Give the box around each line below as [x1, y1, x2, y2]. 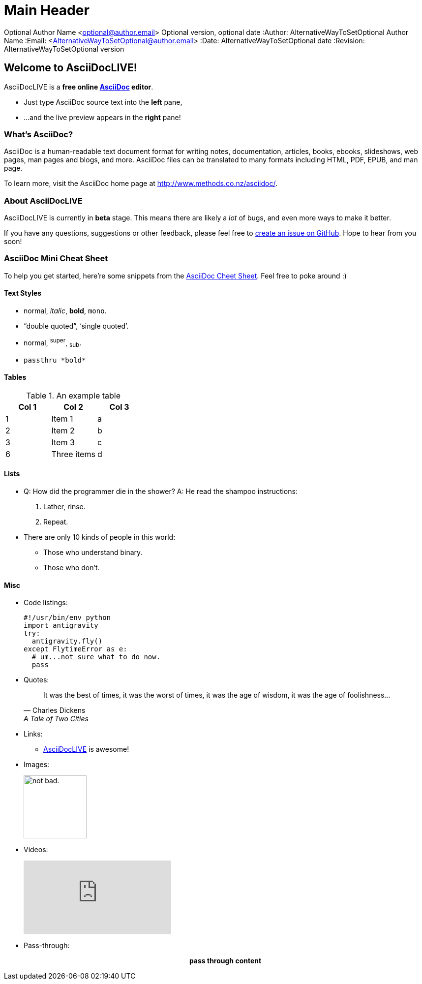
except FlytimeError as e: [24, 645, 127, 653]
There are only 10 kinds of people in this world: [24, 532, 176, 541]
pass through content [189, 956, 262, 965]
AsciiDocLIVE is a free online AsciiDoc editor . [4, 82, 153, 91]
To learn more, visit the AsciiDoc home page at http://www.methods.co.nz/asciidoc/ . [4, 179, 277, 188]
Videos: [24, 845, 48, 854]
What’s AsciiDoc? [4, 129, 73, 139]
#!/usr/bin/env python [24, 614, 111, 622]
